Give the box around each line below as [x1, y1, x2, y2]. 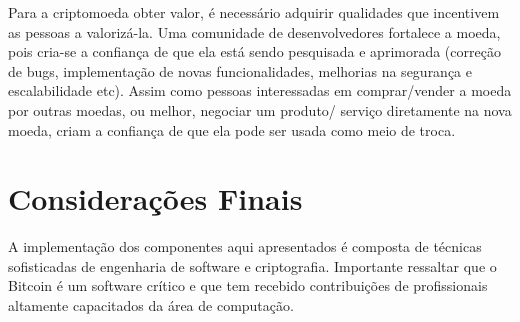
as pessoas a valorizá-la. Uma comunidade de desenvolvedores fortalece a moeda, [8, 21, 501, 42]
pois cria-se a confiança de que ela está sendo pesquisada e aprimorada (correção [8, 41, 501, 62]
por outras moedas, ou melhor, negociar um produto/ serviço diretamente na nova [8, 99, 512, 120]
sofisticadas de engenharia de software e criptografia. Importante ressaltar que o [8, 255, 497, 276]
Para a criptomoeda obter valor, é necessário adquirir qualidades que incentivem [8, 2, 500, 22]
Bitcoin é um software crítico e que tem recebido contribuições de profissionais [8, 275, 488, 296]
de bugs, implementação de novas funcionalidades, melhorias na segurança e [8, 60, 473, 81]
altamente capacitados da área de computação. [8, 295, 294, 316]
